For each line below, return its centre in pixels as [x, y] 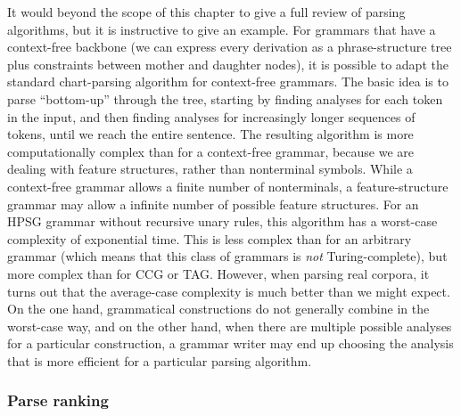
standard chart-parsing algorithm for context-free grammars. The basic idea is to [228, 82]
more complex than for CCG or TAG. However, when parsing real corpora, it [218, 273]
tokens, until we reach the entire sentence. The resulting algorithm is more [210, 134]
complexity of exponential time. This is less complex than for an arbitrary [210, 238]
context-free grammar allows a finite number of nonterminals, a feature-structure [228, 186]
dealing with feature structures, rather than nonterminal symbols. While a [210, 169]
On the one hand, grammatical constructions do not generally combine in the [218, 309]
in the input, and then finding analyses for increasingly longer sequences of [211, 116]
